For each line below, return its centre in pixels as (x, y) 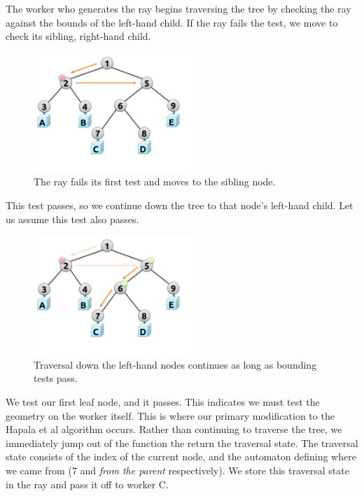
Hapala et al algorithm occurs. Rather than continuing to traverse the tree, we (174, 429)
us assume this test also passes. (72, 219)
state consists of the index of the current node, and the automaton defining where (181, 456)
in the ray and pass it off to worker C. (87, 484)
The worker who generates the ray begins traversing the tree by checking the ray (178, 8)
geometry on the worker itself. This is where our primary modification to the (170, 415)
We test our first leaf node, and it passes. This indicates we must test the (163, 402)
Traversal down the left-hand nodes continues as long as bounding (175, 364)
